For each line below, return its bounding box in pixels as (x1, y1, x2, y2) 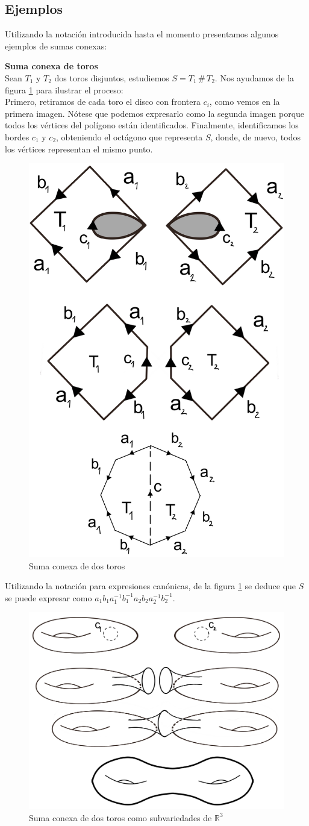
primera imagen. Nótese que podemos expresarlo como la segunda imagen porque (5, 107, 305, 119)
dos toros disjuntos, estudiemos (54, 71, 169, 84)
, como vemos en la (209, 95, 280, 108)
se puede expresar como (5, 591, 92, 604)
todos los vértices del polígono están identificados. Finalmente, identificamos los (5, 119, 299, 131)
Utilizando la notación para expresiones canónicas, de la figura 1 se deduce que (5, 580, 296, 592)
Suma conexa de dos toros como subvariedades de (29, 811, 212, 824)
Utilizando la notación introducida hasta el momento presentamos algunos (5, 28, 279, 40)
